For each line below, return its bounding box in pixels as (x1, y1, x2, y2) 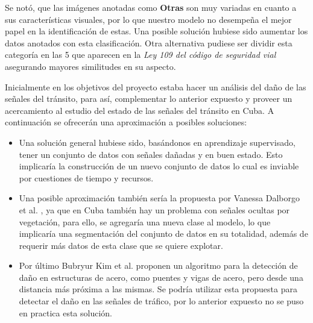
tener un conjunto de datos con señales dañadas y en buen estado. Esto (19, 148, 283, 160)
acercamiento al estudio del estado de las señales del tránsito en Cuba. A (5, 104, 274, 116)
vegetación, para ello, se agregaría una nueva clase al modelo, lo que (19, 215, 271, 228)
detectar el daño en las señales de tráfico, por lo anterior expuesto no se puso (19, 295, 304, 307)
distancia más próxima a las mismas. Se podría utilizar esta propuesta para (19, 283, 297, 295)
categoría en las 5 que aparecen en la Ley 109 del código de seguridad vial (5, 48, 276, 61)
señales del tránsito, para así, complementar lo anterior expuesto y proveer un (5, 92, 292, 105)
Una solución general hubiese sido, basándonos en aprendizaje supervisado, (19, 136, 296, 148)
